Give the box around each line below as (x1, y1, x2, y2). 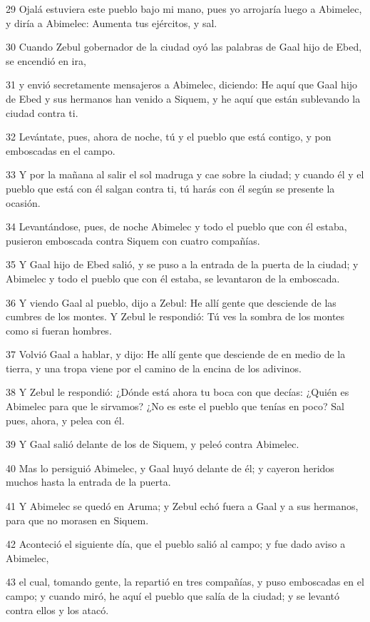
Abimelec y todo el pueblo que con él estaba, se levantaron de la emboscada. (6, 270, 340, 285)
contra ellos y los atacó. (6, 602, 109, 617)
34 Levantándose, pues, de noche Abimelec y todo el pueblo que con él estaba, (6, 219, 347, 234)
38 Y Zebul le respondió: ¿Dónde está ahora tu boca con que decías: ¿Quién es (6, 384, 349, 399)
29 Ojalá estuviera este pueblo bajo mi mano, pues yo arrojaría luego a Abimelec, (6, 1, 362, 16)
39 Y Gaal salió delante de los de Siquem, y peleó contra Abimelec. (6, 437, 299, 452)
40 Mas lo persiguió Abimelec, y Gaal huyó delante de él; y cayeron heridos (6, 460, 334, 475)
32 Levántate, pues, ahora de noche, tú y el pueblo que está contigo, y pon (6, 129, 332, 144)
